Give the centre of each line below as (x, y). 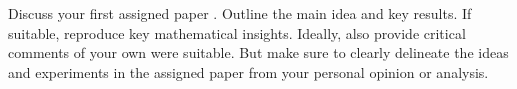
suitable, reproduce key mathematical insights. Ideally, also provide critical (237, 32)
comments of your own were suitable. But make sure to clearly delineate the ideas (258, 52)
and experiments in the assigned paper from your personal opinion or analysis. (248, 71)
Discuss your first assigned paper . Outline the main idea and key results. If (240, 13)
